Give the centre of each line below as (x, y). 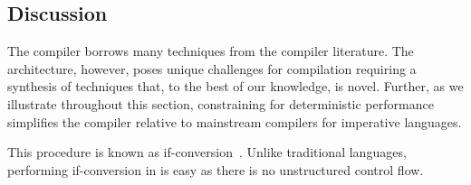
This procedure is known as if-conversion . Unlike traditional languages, (207, 152)
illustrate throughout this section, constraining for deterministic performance (221, 103)
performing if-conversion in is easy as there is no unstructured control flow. (216, 169)
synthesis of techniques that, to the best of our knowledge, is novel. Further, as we (235, 86)
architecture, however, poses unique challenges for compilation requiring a (212, 68)
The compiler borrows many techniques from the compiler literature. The (211, 51)
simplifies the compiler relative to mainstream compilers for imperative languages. (235, 121)
